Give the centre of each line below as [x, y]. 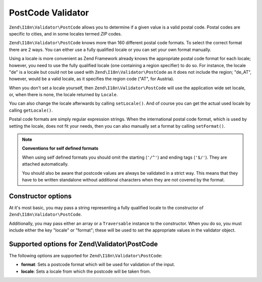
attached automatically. [45, 164]
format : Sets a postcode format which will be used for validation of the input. [98, 265]
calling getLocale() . [31, 110]
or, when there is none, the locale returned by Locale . [64, 95]
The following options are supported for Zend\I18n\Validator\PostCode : [86, 255]
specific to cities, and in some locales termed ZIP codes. [65, 33]
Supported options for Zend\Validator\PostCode [83, 244]
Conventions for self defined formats [60, 149]
